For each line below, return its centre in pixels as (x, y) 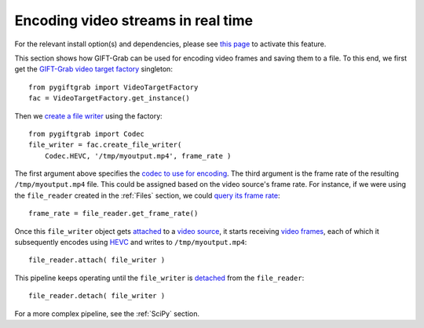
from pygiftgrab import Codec (87, 134)
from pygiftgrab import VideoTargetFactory (113, 87)
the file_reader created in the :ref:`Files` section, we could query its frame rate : (147, 195)
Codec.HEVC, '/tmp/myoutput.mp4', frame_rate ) (138, 156)
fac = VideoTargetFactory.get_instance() (109, 98)
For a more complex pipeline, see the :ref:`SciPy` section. (107, 313)
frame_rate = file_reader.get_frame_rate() (113, 213)
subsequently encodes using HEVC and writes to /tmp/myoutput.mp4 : (131, 242)
